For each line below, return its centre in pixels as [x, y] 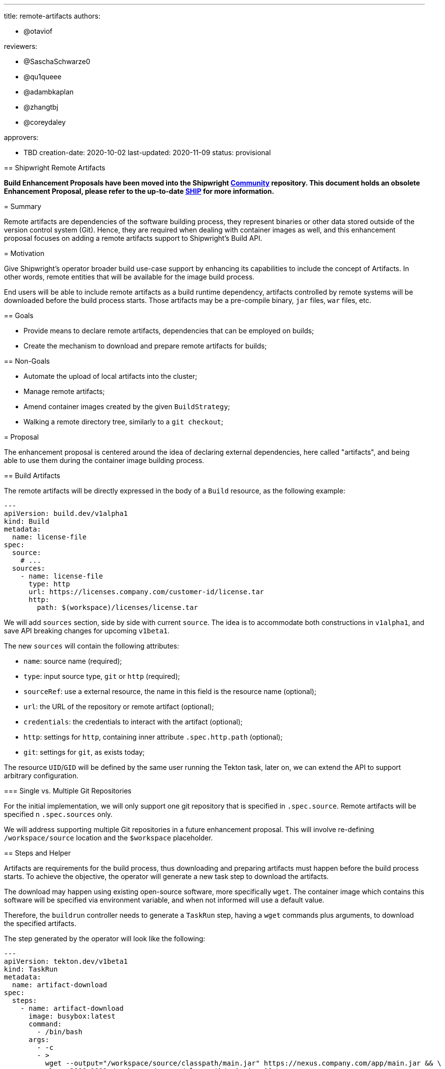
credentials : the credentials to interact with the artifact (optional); [133, 722]
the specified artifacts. [40, 923]
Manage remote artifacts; [64, 391]
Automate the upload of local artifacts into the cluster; [110, 376]
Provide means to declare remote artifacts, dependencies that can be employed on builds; [169, 331]
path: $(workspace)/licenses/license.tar [117, 607]
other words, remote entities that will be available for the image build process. [129, 277]
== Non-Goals [27, 361]
